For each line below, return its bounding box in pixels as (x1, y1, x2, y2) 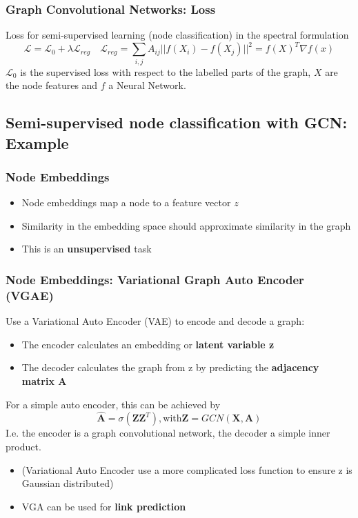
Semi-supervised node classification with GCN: (6, 112, 348, 133)
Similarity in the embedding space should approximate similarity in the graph (21, 218, 351, 232)
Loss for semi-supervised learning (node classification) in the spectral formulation (6, 28, 349, 42)
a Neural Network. (108, 78, 186, 92)
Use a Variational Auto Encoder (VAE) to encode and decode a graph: (6, 314, 305, 328)
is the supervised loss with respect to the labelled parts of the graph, (20, 64, 311, 79)
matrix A (21, 373, 67, 388)
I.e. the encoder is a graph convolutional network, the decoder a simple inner (6, 426, 330, 440)
